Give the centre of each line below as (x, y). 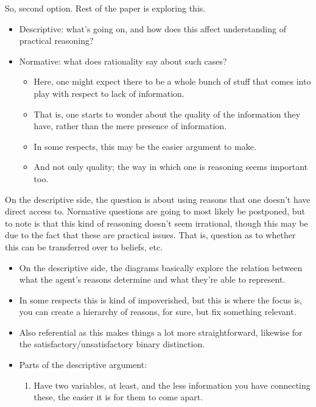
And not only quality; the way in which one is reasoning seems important (171, 167)
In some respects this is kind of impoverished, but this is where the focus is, (161, 299)
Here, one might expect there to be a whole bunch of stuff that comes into (172, 81)
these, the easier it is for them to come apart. (118, 397)
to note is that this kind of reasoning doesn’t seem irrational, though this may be (156, 223)
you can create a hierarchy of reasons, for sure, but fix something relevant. (158, 312)
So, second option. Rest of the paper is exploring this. (105, 8)
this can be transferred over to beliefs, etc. (84, 246)
